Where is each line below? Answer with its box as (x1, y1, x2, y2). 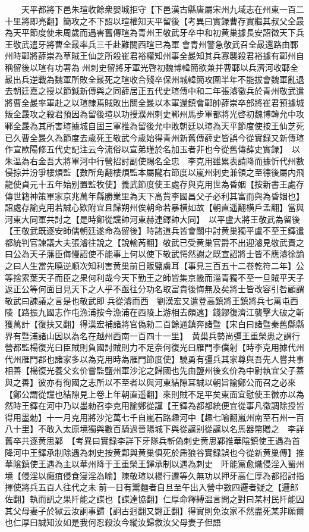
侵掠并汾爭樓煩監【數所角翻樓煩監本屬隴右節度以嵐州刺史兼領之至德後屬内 (5, 166, 296, 179)
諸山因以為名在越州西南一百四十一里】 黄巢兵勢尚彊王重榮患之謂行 (37, 329, 300, 342)
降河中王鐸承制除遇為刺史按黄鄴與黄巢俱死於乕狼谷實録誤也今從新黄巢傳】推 (5, 446, 304, 458)
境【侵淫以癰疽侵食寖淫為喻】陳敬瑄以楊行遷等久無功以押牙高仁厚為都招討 (5, 469, 296, 481)
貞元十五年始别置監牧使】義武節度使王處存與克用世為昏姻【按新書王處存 (21, 177, 304, 190)
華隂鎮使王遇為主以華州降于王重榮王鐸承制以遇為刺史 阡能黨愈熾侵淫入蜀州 (5, 458, 304, 470)
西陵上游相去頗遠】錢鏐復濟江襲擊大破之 (137, 306, 296, 318)
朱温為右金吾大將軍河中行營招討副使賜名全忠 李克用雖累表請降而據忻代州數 (5, 154, 304, 167)
